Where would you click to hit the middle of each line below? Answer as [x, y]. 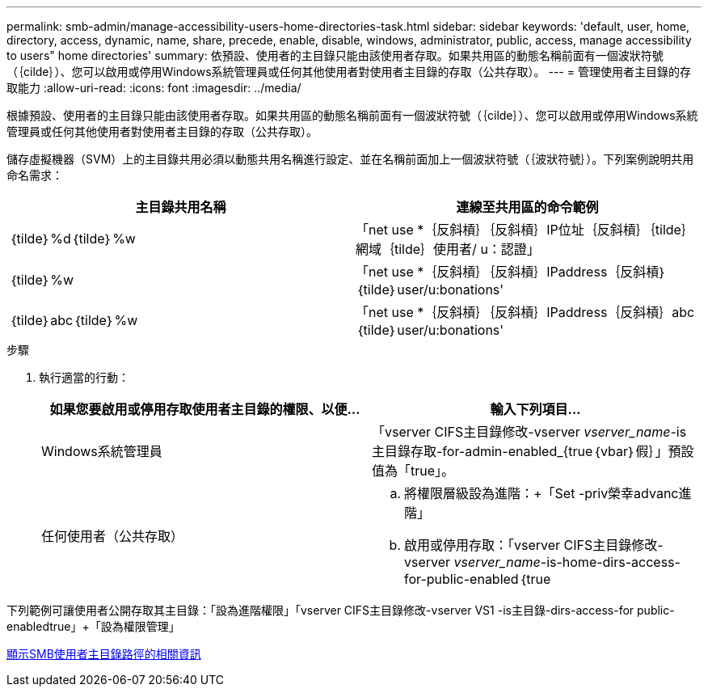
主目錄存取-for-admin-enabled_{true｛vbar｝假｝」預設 [533, 451]
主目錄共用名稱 [181, 207]
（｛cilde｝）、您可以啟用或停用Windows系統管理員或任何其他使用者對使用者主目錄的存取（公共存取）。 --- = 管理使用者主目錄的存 [349, 72]
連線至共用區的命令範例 [527, 207]
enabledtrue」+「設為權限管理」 [93, 626]
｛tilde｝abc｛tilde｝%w [74, 320]
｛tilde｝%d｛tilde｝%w [72, 239]
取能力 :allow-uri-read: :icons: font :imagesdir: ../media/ [154, 88]
